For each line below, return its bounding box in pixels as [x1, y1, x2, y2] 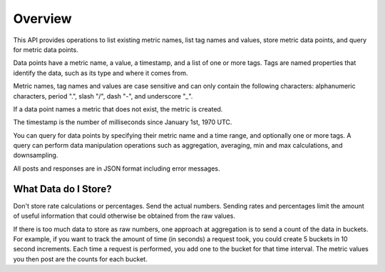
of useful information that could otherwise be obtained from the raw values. [13, 211, 235, 221]
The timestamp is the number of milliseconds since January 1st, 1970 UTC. [13, 118, 232, 126]
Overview [13, 11, 72, 26]
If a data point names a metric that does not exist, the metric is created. [13, 104, 223, 114]
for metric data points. [13, 45, 78, 54]
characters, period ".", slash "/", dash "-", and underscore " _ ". [13, 91, 193, 100]
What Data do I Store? [13, 183, 112, 195]
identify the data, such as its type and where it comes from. [13, 69, 188, 77]
